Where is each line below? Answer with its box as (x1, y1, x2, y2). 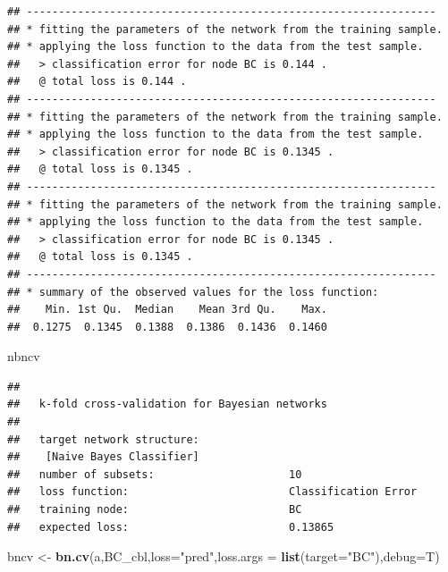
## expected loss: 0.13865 (7, 520, 334, 534)
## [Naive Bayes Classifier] (7, 450, 199, 464)
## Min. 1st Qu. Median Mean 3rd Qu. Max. (7, 303, 327, 316)
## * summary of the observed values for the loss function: (7, 285, 379, 299)
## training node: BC (7, 503, 302, 517)
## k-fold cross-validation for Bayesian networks (7, 398, 327, 411)
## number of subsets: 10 (7, 467, 302, 481)
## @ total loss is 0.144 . (7, 75, 187, 88)
